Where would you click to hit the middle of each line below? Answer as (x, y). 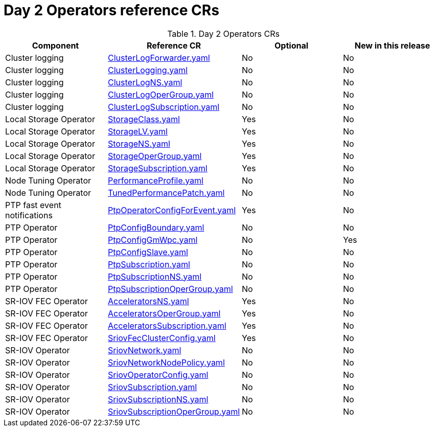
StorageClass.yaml (144, 119)
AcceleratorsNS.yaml (149, 301)
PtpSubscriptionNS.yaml (155, 276)
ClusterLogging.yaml (148, 70)
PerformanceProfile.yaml (156, 180)
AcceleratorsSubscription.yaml (167, 325)
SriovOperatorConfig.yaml (158, 375)
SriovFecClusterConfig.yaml (162, 338)
